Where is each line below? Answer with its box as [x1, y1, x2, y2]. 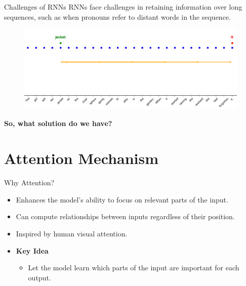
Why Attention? [4, 177, 55, 188]
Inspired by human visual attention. [16, 228, 128, 238]
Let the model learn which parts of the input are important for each [28, 262, 239, 273]
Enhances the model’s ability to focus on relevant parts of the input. [16, 194, 228, 205]
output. [28, 272, 51, 282]
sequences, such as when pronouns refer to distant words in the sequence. [4, 11, 231, 22]
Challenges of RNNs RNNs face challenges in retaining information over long [4, 2, 242, 12]
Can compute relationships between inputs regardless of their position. [16, 211, 235, 222]
